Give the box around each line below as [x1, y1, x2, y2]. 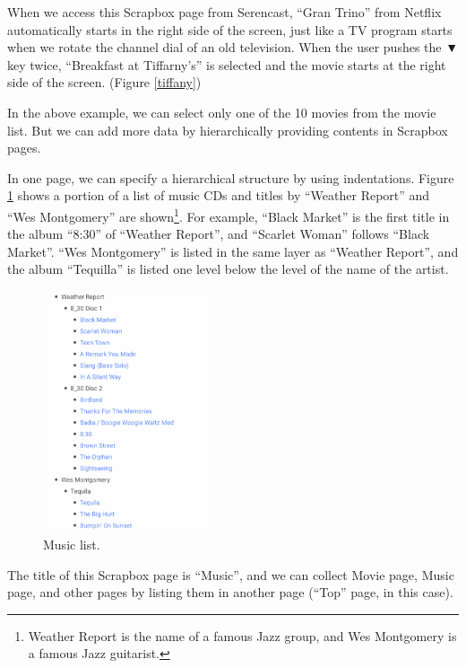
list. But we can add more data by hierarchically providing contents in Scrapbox [7, 120, 448, 139]
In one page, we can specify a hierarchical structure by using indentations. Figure [7, 168, 454, 187]
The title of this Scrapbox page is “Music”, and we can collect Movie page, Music [7, 565, 454, 584]
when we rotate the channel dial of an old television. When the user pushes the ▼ [7, 38, 459, 57]
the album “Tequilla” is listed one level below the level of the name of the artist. [7, 259, 449, 278]
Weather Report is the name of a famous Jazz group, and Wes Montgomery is [28, 626, 457, 645]
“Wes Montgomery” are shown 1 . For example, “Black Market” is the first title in [7, 204, 450, 225]
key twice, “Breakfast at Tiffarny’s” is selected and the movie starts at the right [7, 55, 446, 74]
